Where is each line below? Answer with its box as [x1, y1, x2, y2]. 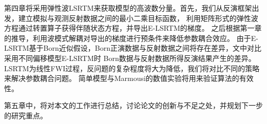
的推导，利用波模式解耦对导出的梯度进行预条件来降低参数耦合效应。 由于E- [4, 32, 258, 43]
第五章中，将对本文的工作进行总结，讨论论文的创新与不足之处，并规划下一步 [4, 100, 263, 111]
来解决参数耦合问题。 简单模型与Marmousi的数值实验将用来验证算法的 [4, 73, 239, 84]
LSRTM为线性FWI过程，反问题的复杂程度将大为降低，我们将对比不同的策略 [4, 63, 260, 73]
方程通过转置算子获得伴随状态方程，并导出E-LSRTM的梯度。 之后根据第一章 [4, 23, 262, 33]
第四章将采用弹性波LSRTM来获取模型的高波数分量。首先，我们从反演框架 [4, 3, 252, 13]
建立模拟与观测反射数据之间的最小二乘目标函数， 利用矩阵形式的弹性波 [18, 12, 258, 23]
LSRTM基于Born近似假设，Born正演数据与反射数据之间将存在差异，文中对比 [4, 43, 261, 53]
